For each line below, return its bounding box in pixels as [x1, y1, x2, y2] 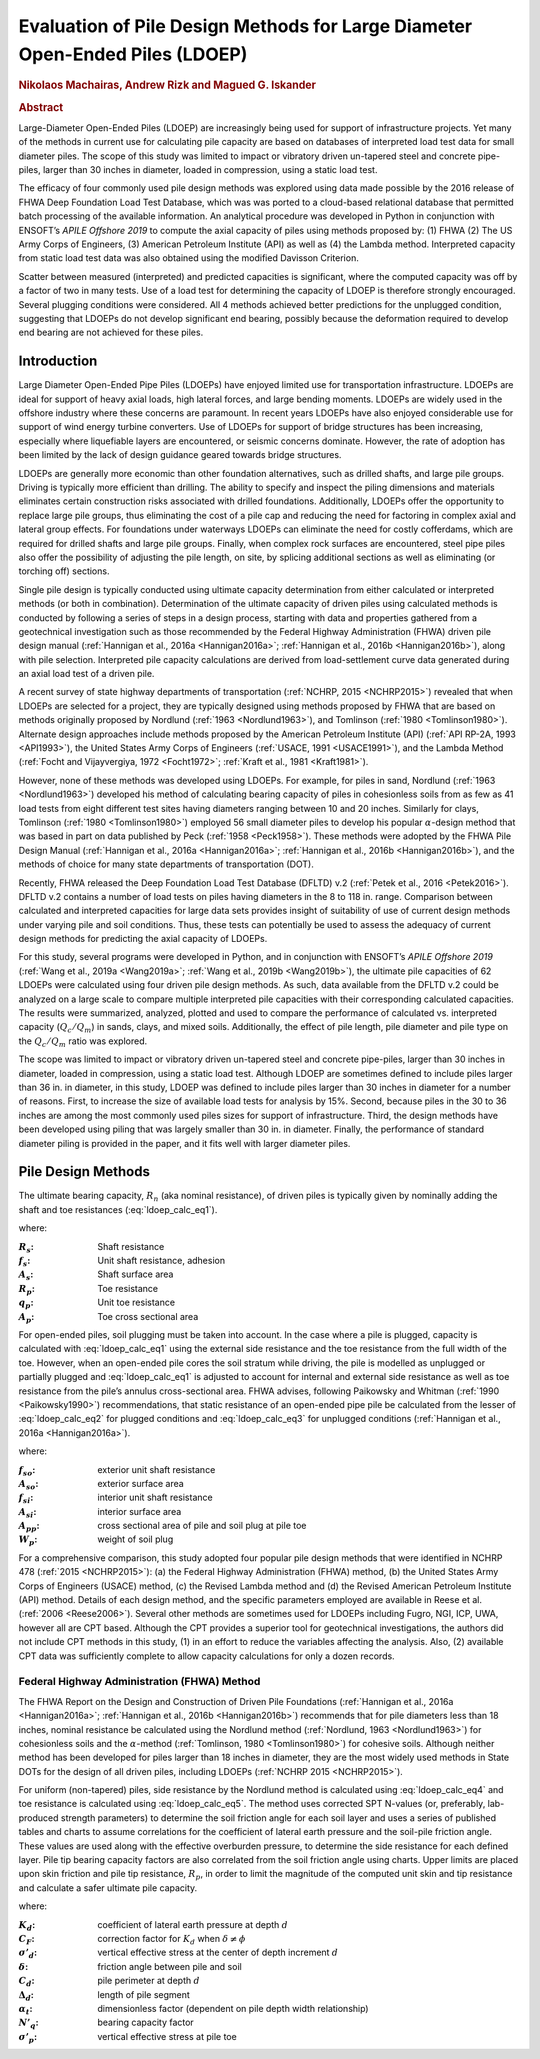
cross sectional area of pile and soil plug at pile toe [97, 1520, 307, 1532]
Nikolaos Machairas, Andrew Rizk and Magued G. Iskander [18, 78, 317, 92]
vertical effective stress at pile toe [97, 2030, 237, 2042]
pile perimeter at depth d [97, 1975, 200, 1987]
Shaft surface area [97, 1268, 174, 1280]
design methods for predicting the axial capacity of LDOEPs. [18, 933, 268, 945]
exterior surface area [97, 1477, 184, 1489]
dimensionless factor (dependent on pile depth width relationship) [97, 2002, 369, 2014]
